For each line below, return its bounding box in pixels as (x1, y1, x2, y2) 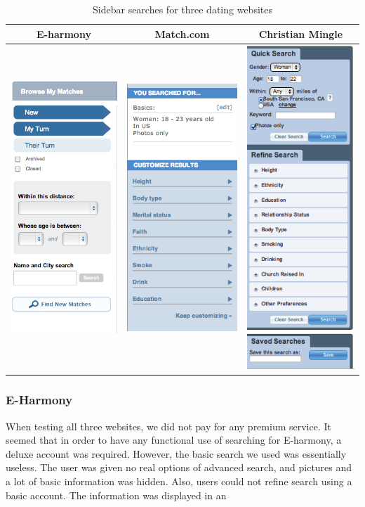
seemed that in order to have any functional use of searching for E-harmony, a (6, 432, 342, 447)
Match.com (154, 26, 210, 41)
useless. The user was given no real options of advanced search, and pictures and (6, 460, 352, 475)
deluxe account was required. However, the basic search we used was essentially (6, 446, 347, 461)
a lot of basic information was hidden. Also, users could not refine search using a (6, 474, 352, 489)
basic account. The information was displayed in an (6, 487, 227, 502)
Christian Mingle (258, 26, 343, 41)
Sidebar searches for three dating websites (93, 2, 272, 16)
